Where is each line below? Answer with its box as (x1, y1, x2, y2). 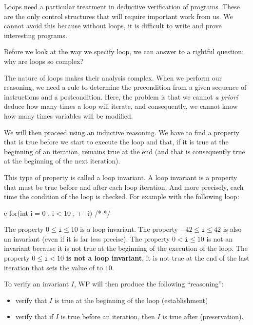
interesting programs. (4, 30, 67, 40)
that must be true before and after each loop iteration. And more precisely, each (4, 182, 244, 192)
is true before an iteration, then (60, 311, 155, 322)
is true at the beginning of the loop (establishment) (54, 295, 208, 305)
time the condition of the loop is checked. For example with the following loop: (4, 191, 239, 202)
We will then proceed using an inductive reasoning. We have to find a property (4, 127, 239, 137)
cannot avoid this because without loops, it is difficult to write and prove (4, 20, 222, 31)
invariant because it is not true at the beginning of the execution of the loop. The (4, 243, 248, 253)
